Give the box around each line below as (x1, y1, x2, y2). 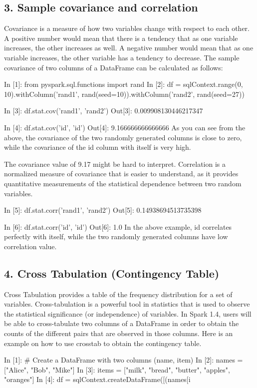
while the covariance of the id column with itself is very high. (4, 142, 191, 152)
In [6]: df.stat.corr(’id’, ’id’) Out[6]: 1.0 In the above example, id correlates (4, 221, 232, 232)
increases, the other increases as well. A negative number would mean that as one (4, 42, 254, 53)
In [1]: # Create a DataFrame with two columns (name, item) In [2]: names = (4, 355, 243, 365)
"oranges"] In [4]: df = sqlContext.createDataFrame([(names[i (4, 374, 191, 385)
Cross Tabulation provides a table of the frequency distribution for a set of (4, 289, 233, 299)
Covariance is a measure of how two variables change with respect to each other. (4, 23, 250, 33)
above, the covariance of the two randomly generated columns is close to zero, (4, 132, 242, 142)
